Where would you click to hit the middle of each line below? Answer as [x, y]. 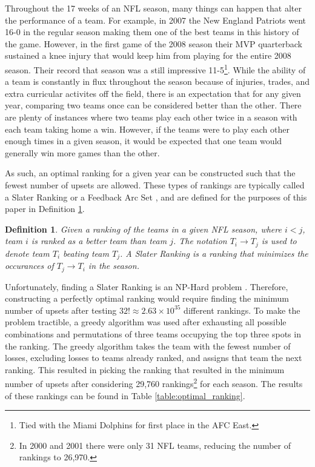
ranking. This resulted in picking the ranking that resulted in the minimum [145, 369]
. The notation [200, 241]
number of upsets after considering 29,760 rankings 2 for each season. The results [154, 383]
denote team [27, 253]
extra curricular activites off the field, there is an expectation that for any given [153, 93]
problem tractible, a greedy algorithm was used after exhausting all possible [146, 322]
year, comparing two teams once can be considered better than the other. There [153, 105]
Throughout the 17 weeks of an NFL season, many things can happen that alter [153, 8]
